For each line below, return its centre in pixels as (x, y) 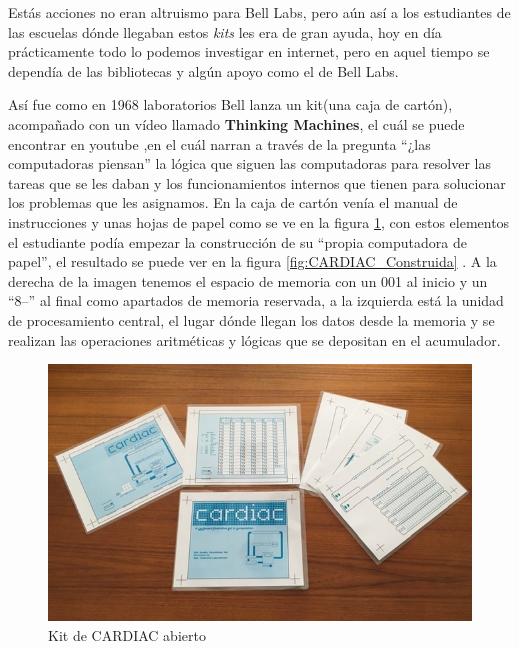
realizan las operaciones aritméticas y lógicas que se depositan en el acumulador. (254, 339)
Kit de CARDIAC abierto (127, 634)
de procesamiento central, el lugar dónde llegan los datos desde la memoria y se (251, 319)
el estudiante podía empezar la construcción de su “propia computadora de (237, 241)
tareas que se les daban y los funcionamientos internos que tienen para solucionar (257, 182)
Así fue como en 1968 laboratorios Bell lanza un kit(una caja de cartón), (230, 104)
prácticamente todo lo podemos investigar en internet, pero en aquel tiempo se (249, 51)
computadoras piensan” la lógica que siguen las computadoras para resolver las (249, 163)
